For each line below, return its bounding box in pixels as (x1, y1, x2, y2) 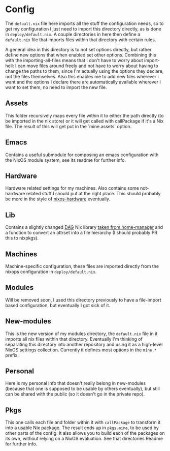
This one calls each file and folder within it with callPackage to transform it (5, 419, 161, 426)
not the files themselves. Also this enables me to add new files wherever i (5, 73, 159, 79)
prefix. (5, 352, 19, 358)
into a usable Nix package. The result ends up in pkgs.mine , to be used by (5, 425, 159, 431)
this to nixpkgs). (5, 235, 39, 241)
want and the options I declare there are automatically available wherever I (5, 79, 161, 85)
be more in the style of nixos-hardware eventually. (5, 196, 111, 202)
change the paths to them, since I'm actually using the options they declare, (5, 68, 164, 74)
